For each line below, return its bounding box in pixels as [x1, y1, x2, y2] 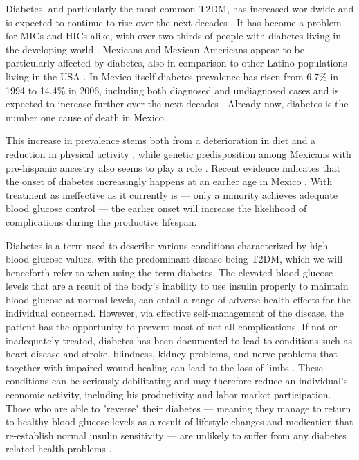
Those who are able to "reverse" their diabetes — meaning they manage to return [6, 400, 351, 415]
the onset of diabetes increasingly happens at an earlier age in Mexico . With [6, 174, 333, 188]
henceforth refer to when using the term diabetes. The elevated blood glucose [6, 265, 333, 279]
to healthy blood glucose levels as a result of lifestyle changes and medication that [6, 414, 353, 429]
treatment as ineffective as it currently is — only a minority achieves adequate [6, 187, 338, 202]
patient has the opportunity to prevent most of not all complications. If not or [6, 319, 338, 334]
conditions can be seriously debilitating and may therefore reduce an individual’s [6, 373, 348, 388]
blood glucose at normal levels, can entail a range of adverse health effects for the [6, 292, 351, 306]
